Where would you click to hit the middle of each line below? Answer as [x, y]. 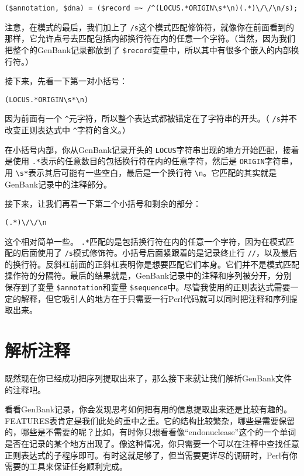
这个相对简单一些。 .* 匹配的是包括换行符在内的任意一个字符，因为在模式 [145, 241]
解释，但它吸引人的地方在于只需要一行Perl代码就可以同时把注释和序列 [155, 298]
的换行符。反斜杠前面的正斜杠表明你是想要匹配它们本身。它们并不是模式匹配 [152, 264]
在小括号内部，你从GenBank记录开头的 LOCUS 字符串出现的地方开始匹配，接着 [152, 149]
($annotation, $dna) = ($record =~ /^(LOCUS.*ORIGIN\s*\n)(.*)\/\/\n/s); [151, 8]
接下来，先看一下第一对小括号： [66, 81]
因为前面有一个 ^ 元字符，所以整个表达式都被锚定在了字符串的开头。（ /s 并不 [151, 118]
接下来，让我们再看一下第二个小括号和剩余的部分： [103, 204]
